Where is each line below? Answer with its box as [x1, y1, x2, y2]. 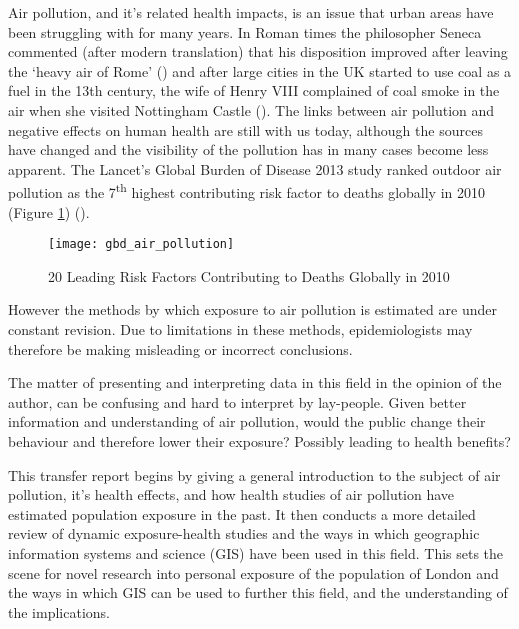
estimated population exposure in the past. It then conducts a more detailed [8, 503, 476, 524]
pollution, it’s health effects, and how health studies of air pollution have [8, 484, 455, 505]
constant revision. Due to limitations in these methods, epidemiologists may [8, 319, 473, 340]
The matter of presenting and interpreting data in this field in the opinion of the [8, 372, 502, 393]
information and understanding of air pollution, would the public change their [8, 411, 486, 432]
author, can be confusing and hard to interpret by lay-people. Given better [8, 391, 467, 412]
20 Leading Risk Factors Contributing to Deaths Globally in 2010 [48, 265, 450, 286]
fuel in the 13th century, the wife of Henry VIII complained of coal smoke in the [8, 80, 500, 101]
